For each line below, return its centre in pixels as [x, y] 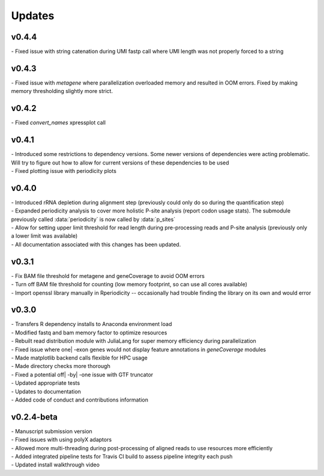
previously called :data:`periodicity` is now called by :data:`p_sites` [93, 219]
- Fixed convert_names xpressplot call [58, 122]
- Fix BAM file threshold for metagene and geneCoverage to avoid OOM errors [108, 276]
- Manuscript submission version [52, 431]
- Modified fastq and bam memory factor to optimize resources [89, 333]
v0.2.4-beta [34, 417]
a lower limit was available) [44, 236]
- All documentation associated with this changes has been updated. [96, 244]
